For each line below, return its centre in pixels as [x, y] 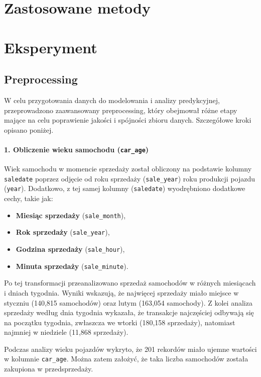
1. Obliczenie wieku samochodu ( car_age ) [77, 149]
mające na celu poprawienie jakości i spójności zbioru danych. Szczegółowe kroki [128, 120]
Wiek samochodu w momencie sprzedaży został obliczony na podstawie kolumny [128, 169]
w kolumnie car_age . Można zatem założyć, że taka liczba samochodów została [126, 359]
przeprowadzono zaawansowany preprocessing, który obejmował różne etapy [121, 110]
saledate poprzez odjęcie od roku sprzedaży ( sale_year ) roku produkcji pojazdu [130, 178]
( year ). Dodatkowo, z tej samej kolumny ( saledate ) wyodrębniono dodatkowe [125, 188]
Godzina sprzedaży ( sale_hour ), [70, 249]
